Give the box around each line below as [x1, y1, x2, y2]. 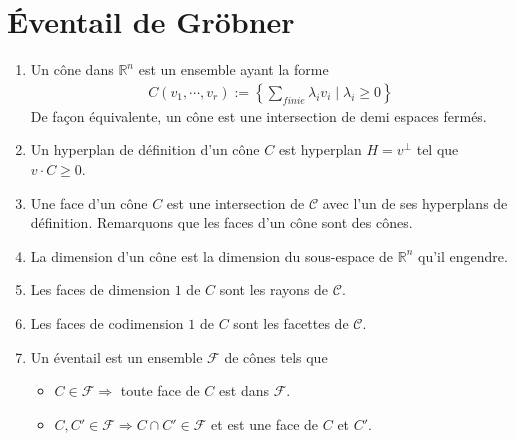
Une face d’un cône [30, 192, 148, 213]
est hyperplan [278, 139, 362, 160]
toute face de [120, 380, 200, 401]
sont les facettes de [233, 312, 349, 333]
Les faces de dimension [30, 279, 171, 300]
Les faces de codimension [30, 312, 184, 333]
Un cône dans [30, 59, 114, 80]
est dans [219, 380, 269, 401]
